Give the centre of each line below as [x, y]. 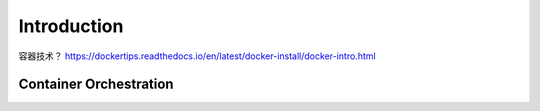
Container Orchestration [96, 84]
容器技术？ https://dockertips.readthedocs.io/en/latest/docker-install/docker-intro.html [197, 56]
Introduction [71, 26]
